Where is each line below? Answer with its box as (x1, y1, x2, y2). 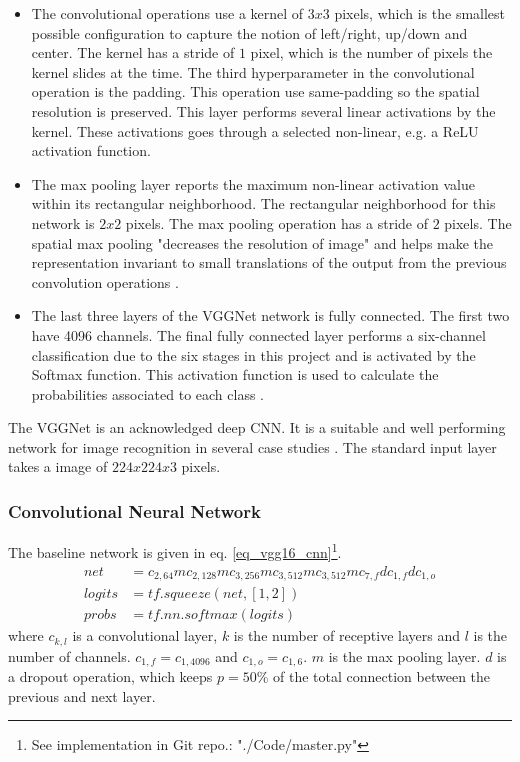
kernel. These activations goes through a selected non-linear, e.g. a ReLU (31, 120, 479, 141)
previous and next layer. (8, 685, 156, 706)
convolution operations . (31, 271, 179, 292)
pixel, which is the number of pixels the (250, 42, 493, 63)
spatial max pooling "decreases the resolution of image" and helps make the (31, 232, 494, 253)
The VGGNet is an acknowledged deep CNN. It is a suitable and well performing (8, 417, 506, 438)
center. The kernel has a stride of (31, 42, 235, 63)
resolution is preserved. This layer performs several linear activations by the (31, 100, 496, 121)
